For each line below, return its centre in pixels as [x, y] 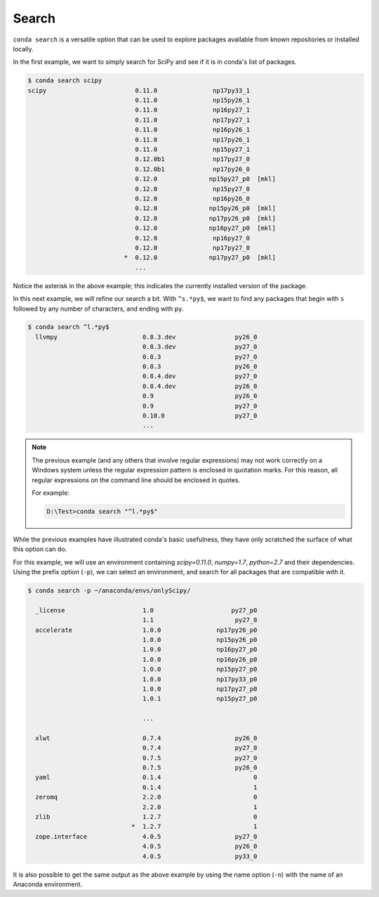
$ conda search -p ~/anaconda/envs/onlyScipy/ [109, 591]
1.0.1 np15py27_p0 [200, 699]
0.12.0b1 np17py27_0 [193, 159]
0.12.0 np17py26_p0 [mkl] [206, 218]
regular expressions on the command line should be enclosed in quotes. [136, 480]
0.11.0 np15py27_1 [193, 150]
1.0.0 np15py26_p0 [200, 640]
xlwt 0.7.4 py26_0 [146, 738]
